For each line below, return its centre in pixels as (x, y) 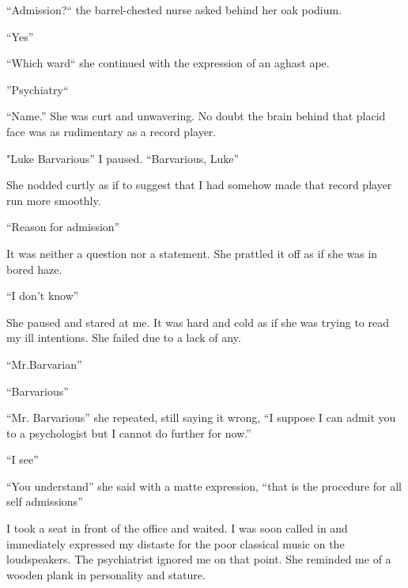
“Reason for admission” (63, 227)
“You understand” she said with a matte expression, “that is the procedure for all (204, 486)
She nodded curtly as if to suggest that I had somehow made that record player (199, 185)
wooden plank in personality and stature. (106, 574)
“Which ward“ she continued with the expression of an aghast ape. (168, 63)
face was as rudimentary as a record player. (111, 131)
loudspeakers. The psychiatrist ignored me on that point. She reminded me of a (199, 559)
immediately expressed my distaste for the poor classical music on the (176, 543)
